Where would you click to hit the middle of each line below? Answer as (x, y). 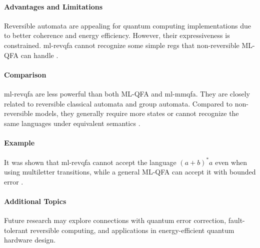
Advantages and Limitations (53, 6)
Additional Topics (35, 201)
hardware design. (30, 240)
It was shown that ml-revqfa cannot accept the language (90, 162)
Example (19, 142)
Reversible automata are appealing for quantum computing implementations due (127, 25)
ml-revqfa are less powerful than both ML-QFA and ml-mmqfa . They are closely (127, 93)
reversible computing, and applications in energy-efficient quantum (132, 230)
